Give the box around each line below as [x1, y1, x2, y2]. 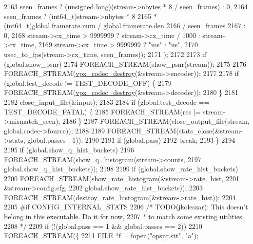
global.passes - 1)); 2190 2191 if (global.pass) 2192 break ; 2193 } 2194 [27, 135, 235, 145]
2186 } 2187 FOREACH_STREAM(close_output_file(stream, [62, 116, 250, 126]
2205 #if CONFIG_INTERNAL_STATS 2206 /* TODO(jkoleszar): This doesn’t [4, 202, 248, 212]
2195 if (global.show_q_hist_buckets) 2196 [4, 144, 134, 154]
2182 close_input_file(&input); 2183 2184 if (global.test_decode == [4, 96, 210, 107]
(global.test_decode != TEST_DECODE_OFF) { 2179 [4, 77, 172, 88]
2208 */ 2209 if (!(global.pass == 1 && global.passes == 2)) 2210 [4, 221, 202, 231]
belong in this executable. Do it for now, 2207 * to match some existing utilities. [4, 211, 244, 222]
